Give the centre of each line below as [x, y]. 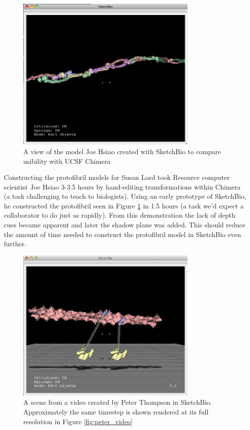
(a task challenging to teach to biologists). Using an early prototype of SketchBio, [125, 196]
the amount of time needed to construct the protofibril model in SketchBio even [123, 234]
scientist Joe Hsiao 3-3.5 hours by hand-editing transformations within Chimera [122, 186]
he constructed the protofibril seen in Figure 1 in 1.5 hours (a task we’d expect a [124, 205]
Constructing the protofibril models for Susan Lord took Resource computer [117, 177]
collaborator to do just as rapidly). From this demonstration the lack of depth [120, 215]
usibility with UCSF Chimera [67, 161]
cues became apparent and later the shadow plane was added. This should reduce [125, 225]
